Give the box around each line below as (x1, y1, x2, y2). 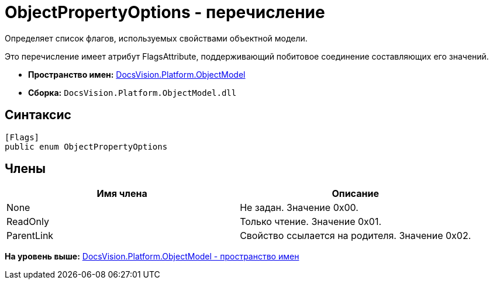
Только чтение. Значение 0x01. (240, 216, 382, 228)
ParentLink (6, 230, 54, 242)
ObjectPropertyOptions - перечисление (5, 2, 325, 22)
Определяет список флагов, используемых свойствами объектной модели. (5, 33, 308, 43)
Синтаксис (5, 108, 71, 123)
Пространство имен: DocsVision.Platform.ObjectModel (28, 69, 246, 79)
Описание (332, 188, 379, 200)
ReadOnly (6, 216, 49, 228)
